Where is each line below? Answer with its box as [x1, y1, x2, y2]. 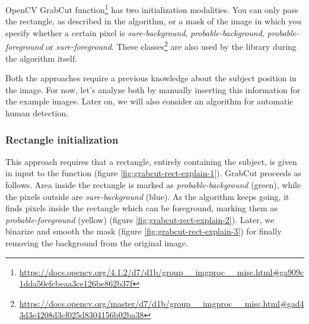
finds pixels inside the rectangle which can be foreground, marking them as [5, 202, 278, 214]
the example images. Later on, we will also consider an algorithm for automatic [5, 95, 294, 107]
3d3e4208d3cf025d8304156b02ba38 [19, 309, 144, 321]
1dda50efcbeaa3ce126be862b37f [19, 277, 133, 290]
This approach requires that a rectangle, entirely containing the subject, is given [5, 155, 297, 167]
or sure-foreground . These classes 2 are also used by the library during [46, 39, 297, 53]
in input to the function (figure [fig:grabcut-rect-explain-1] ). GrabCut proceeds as [5, 167, 302, 179]
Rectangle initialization [5, 132, 119, 147]
